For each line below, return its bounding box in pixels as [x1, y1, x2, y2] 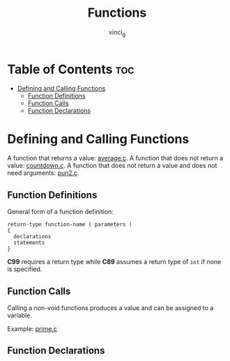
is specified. [7, 265, 43, 273]
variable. [7, 312, 33, 320]
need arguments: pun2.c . [7, 169, 80, 177]
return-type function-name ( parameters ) [7, 221, 132, 228]
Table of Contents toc [7, 61, 135, 77]
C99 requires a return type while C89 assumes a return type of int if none [7, 258, 222, 266]
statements [13, 239, 45, 247]
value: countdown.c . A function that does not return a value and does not [7, 162, 217, 170]
